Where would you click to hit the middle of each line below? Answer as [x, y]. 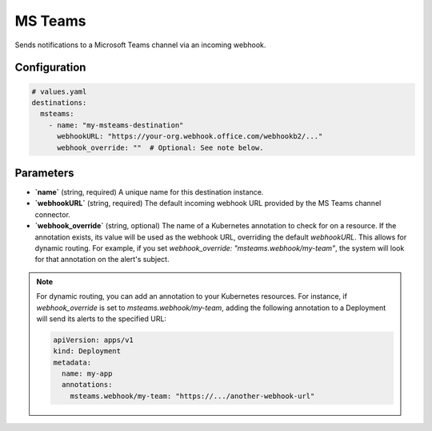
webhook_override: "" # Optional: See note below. [160, 147]
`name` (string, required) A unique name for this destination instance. [149, 192]
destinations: [59, 103]
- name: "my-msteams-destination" [116, 125]
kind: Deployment [87, 351]
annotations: [87, 385]
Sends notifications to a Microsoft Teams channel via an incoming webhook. [140, 45]
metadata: [72, 362]
